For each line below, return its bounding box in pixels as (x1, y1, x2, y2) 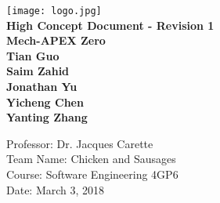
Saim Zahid (6, 63, 70, 79)
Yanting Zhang (6, 109, 88, 125)
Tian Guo (6, 47, 60, 63)
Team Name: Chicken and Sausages (6, 150, 176, 167)
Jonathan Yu (6, 78, 78, 95)
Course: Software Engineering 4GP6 (6, 166, 179, 182)
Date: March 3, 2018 (6, 181, 105, 198)
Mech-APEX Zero (6, 32, 106, 49)
